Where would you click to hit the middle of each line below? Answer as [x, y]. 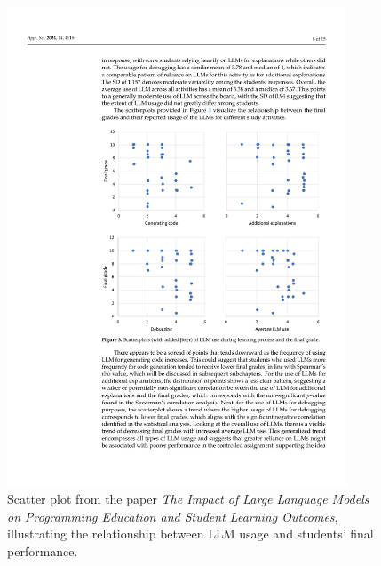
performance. [43, 551]
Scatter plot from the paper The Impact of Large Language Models [188, 499]
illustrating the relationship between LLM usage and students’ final [190, 534]
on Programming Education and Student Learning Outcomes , [173, 516]
